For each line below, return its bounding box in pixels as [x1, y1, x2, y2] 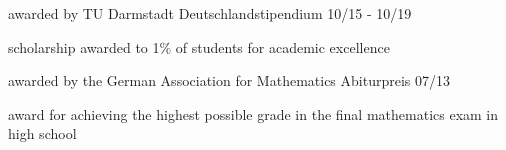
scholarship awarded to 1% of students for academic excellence [8, 36, 390, 57]
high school [8, 123, 77, 144]
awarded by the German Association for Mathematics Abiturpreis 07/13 [8, 70, 451, 91]
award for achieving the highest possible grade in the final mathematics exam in [8, 103, 499, 124]
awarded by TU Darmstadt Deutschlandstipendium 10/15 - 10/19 [8, 3, 412, 23]
